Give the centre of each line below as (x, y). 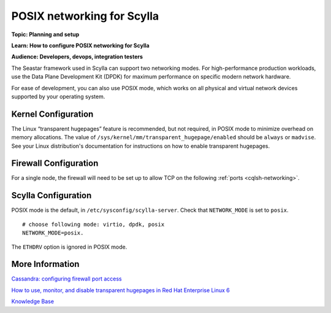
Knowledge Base (33, 301)
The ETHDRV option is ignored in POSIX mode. (69, 247)
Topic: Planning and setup (45, 34)
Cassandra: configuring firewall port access (67, 279)
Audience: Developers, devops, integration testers (77, 57)
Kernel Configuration (52, 114)
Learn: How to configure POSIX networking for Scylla (80, 45)
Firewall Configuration (55, 164)
